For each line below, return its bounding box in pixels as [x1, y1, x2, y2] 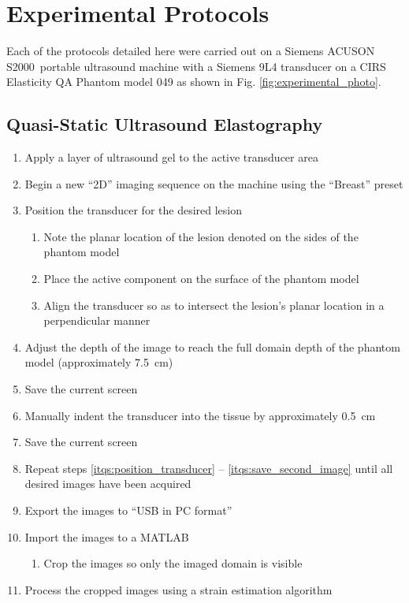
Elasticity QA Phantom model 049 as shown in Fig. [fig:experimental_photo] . [6, 73, 381, 90]
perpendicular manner [43, 312, 151, 329]
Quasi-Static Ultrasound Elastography [6, 112, 323, 136]
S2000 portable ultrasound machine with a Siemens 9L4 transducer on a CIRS [6, 58, 386, 74]
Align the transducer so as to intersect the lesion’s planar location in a [43, 296, 385, 313]
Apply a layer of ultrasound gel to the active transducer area [24, 149, 318, 166]
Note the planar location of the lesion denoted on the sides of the [43, 228, 359, 244]
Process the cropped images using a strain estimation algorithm [24, 581, 333, 597]
